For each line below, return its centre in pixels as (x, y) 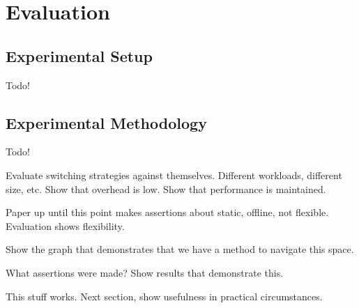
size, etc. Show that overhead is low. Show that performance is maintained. (166, 188)
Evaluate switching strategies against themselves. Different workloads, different (174, 175)
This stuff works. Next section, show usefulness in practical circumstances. (164, 296)
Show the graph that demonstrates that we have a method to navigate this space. (180, 249)
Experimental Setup (79, 55)
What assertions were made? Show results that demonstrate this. (145, 272)
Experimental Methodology (106, 122)
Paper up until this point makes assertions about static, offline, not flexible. (167, 212)
